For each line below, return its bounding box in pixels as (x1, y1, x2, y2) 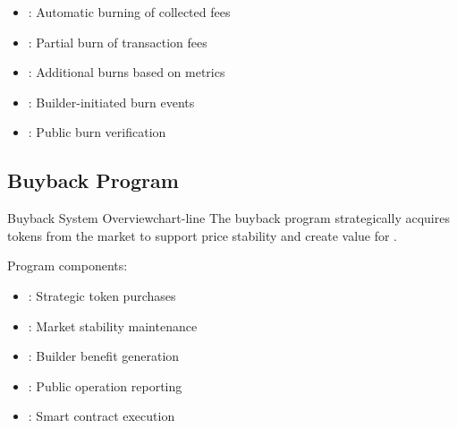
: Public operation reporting (28, 376, 182, 395)
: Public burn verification (28, 123, 166, 141)
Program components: (7, 256, 128, 275)
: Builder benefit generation (28, 347, 180, 365)
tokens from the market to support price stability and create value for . (7, 226, 398, 244)
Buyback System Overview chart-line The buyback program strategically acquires (7, 209, 450, 227)
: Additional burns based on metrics (28, 63, 225, 81)
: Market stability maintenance (28, 316, 198, 335)
